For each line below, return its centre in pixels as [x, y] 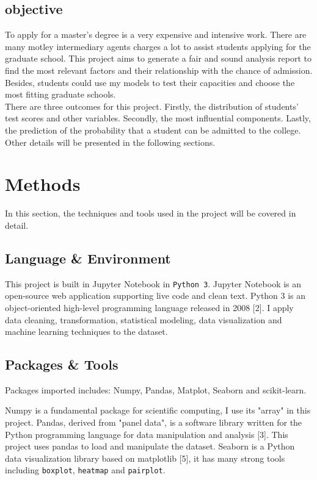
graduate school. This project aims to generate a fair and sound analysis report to [158, 58]
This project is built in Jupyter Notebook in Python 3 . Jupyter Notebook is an [153, 283]
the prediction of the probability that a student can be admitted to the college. [153, 130]
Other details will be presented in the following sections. [110, 142]
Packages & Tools [62, 364]
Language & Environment [88, 258]
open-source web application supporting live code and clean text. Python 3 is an [155, 296]
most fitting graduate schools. [60, 94]
